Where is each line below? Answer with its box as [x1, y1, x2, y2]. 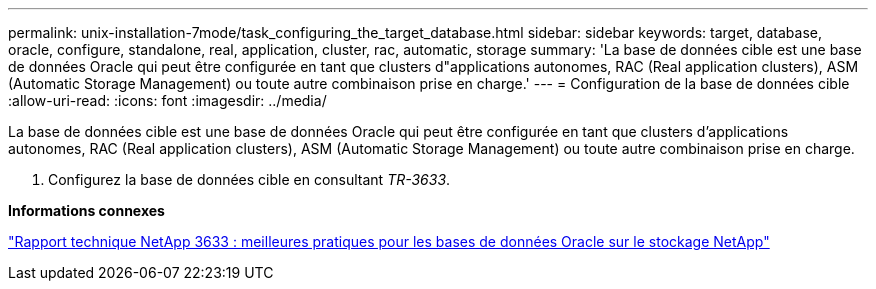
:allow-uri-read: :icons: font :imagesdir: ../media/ [8, 92, 327, 109]
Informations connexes [8, 202, 165, 219]
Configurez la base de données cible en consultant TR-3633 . [48, 171, 451, 188]
